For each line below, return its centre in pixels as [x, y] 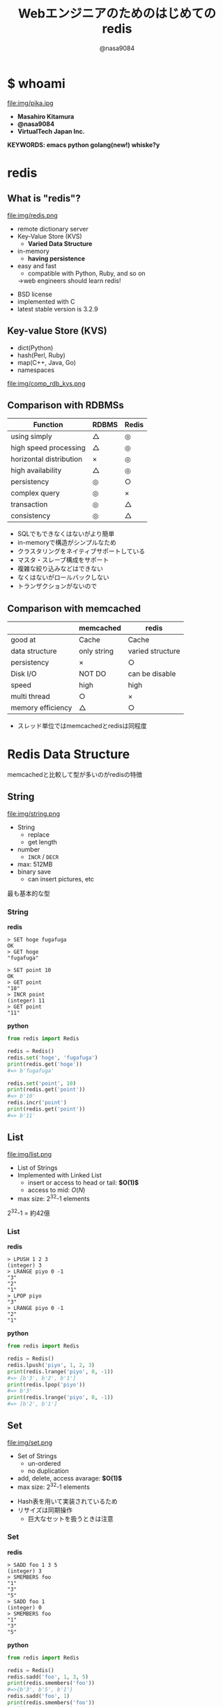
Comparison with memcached [74, 609]
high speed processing [48, 448]
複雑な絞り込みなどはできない [60, 569]
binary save [34, 872]
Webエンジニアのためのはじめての [117, 14]
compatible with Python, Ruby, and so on [86, 273]
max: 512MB [35, 864]
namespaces [36, 370]
